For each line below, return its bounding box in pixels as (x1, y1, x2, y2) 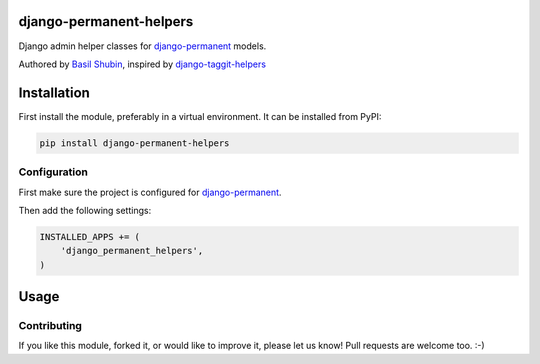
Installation (18, 84, 90, 101)
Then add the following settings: (18, 204, 152, 216)
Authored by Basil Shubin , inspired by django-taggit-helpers (18, 58, 267, 70)
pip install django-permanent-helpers (39, 137, 230, 149)
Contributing (18, 319, 82, 333)
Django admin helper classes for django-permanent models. (18, 40, 267, 52)
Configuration (18, 165, 89, 179)
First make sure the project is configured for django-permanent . (18, 186, 282, 198)
